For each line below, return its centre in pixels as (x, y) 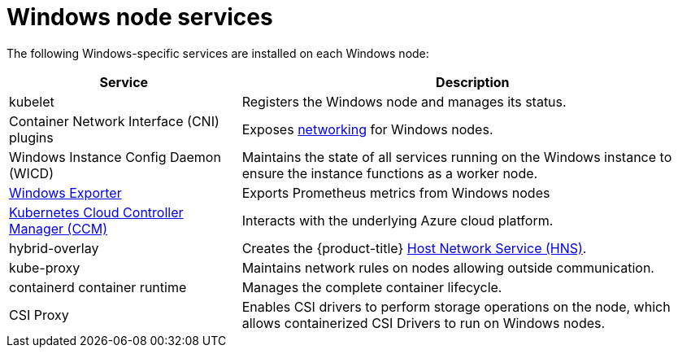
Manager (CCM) (59, 228)
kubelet (32, 101)
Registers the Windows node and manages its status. (404, 101)
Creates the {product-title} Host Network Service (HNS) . (414, 248)
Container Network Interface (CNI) (114, 121)
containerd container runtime (98, 287)
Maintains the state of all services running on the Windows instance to (457, 157)
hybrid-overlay (54, 248)
